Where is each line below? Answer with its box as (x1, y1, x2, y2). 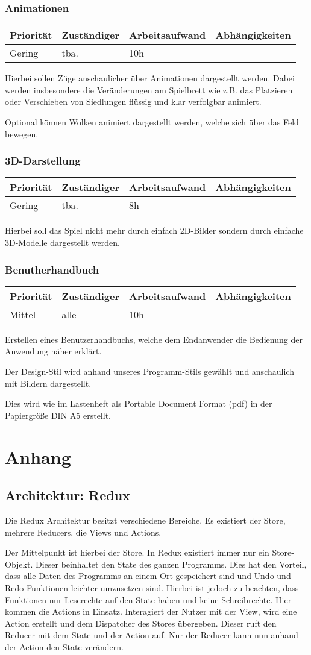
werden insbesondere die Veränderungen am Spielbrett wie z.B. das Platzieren (5, 83, 293, 96)
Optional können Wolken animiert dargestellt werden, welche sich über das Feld (5, 116, 299, 128)
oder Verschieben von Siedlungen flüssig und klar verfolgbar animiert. (5, 95, 262, 108)
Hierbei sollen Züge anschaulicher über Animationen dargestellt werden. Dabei (5, 72, 295, 84)
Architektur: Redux (5, 486, 130, 504)
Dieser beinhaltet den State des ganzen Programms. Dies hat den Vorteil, (35, 557, 307, 570)
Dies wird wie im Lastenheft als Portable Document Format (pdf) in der (5, 397, 272, 410)
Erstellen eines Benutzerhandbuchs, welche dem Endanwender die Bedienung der (5, 333, 303, 345)
